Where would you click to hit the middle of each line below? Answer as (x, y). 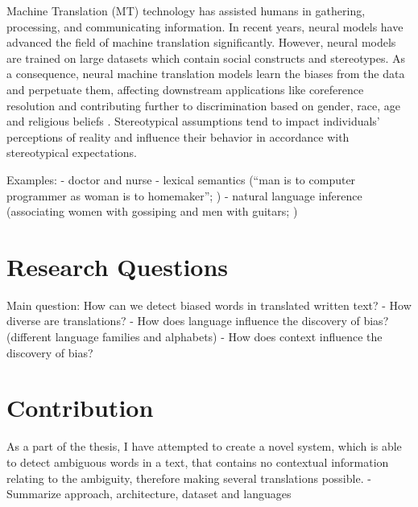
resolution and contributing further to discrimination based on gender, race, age (204, 105)
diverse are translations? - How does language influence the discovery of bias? (198, 321)
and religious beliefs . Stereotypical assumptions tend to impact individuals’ (193, 121)
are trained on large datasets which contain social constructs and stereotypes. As (206, 58)
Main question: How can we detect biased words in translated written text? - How (209, 305)
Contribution (80, 408)
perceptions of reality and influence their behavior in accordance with (178, 136)
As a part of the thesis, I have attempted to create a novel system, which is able (204, 446)
